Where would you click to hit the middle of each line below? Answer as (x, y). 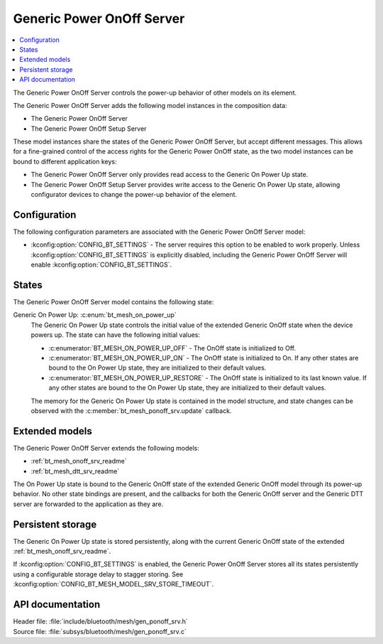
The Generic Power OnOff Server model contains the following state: (113, 302)
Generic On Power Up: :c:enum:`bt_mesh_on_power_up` (95, 315)
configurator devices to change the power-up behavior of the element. (134, 195)
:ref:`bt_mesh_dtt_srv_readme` (75, 471)
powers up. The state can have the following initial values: (116, 335)
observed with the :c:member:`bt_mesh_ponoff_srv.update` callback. (131, 410)
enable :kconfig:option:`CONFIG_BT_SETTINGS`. (101, 265)
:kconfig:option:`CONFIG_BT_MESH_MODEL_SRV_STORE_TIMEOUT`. (113, 584)
